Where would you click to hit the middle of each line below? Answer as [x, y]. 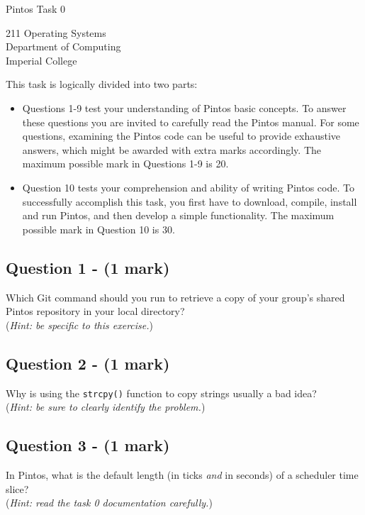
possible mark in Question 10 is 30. [99, 229]
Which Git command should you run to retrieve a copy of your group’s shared [175, 297]
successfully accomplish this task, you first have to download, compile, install [190, 201]
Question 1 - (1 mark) [88, 267]
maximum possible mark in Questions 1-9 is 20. [125, 164]
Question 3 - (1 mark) [88, 445]
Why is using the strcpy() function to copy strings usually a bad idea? [161, 393]
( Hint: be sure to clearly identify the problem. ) [106, 407]
